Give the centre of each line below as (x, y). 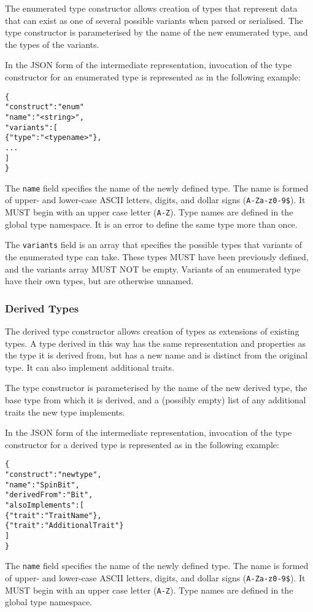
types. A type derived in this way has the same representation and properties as (155, 343)
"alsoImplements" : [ (44, 505)
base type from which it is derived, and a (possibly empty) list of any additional (156, 400)
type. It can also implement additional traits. (90, 367)
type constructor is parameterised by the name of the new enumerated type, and (156, 32)
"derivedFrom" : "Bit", (49, 495)
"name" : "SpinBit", (42, 485)
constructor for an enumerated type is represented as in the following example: (153, 76)
